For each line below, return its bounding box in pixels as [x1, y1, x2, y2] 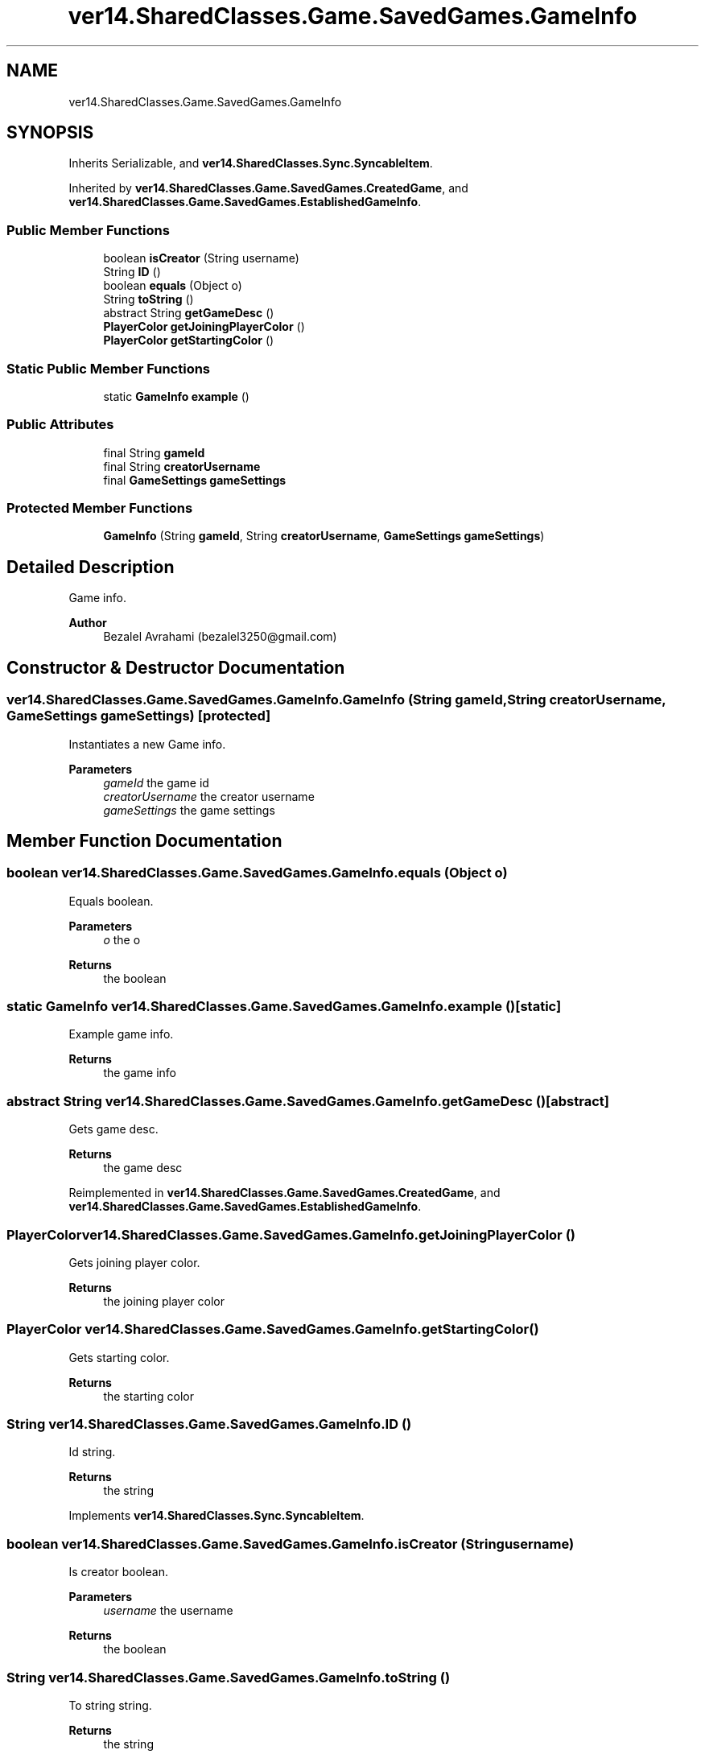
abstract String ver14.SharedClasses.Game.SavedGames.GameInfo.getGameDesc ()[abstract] [6, 1092, 609, 1109]
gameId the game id [103, 775, 209, 790]
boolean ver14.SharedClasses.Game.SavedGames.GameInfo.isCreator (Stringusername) [6, 1535, 575, 1552]
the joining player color [103, 1294, 225, 1308]
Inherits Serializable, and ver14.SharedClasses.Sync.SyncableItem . [68, 156, 433, 171]
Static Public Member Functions [6, 360, 211, 377]
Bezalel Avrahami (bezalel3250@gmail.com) [103, 629, 337, 644]
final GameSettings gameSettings [103, 473, 287, 487]
